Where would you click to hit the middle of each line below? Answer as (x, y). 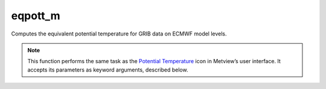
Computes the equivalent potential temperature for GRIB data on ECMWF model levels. (119, 34)
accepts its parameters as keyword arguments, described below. (108, 70)
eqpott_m (36, 16)
